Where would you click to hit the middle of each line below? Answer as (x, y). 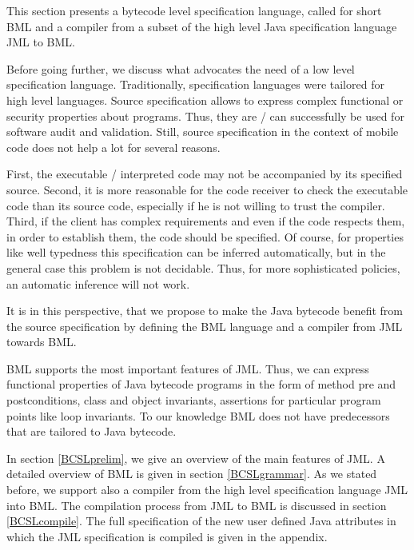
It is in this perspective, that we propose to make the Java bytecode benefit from (205, 311)
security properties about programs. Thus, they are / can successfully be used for (205, 116)
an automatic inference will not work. (98, 283)
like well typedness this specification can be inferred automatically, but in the (196, 252)
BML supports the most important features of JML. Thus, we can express (188, 368)
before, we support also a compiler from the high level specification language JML (207, 490)
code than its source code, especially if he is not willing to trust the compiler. (196, 205)
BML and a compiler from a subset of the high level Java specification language (202, 26)
